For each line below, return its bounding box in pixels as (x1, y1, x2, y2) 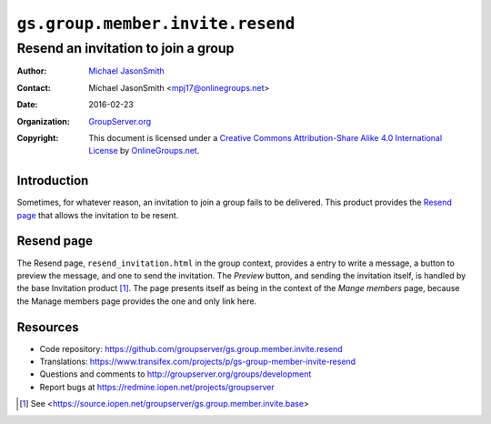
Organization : (16, 116, 70, 126)
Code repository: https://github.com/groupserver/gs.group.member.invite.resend (39, 343, 343, 354)
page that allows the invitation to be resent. (16, 209, 179, 220)
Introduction (16, 173, 89, 188)
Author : (16, 66, 47, 76)
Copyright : (16, 132, 59, 143)
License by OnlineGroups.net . (88, 146, 200, 156)
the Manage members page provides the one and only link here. (16, 296, 257, 307)
